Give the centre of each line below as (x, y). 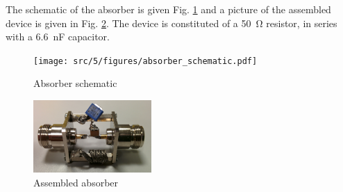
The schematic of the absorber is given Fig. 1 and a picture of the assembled (168, 9)
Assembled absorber (76, 182)
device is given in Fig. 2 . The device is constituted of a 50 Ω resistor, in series (171, 23)
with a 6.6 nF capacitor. (58, 37)
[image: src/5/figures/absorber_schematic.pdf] (145, 61)
